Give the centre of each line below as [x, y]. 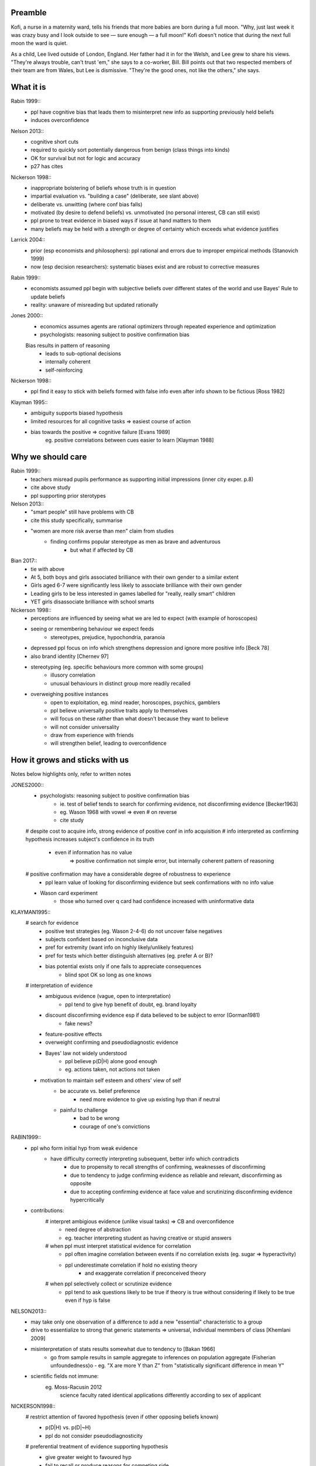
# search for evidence [52, 923]
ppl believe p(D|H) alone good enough [111, 1061]
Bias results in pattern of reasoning [68, 345]
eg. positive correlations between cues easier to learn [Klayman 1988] [130, 440]
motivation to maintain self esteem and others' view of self [111, 1080]
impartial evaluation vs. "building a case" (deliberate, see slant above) [115, 196]
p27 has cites [47, 167]
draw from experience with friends [92, 735]
